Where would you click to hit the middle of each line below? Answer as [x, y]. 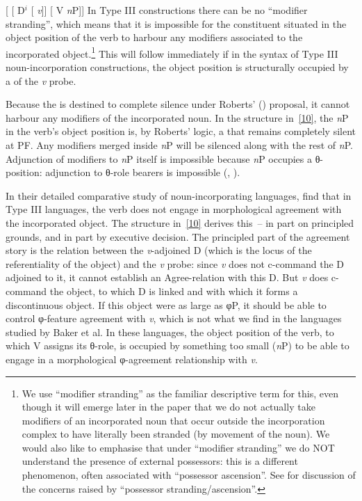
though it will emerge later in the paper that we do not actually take [168, 407]
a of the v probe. [41, 80]
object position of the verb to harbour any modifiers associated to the [154, 37]
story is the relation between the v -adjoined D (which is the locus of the [159, 250]
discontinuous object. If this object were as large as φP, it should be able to [166, 304]
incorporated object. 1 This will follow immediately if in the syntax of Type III [172, 52]
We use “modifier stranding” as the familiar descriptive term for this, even [180, 393]
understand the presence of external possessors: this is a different [160, 461]
